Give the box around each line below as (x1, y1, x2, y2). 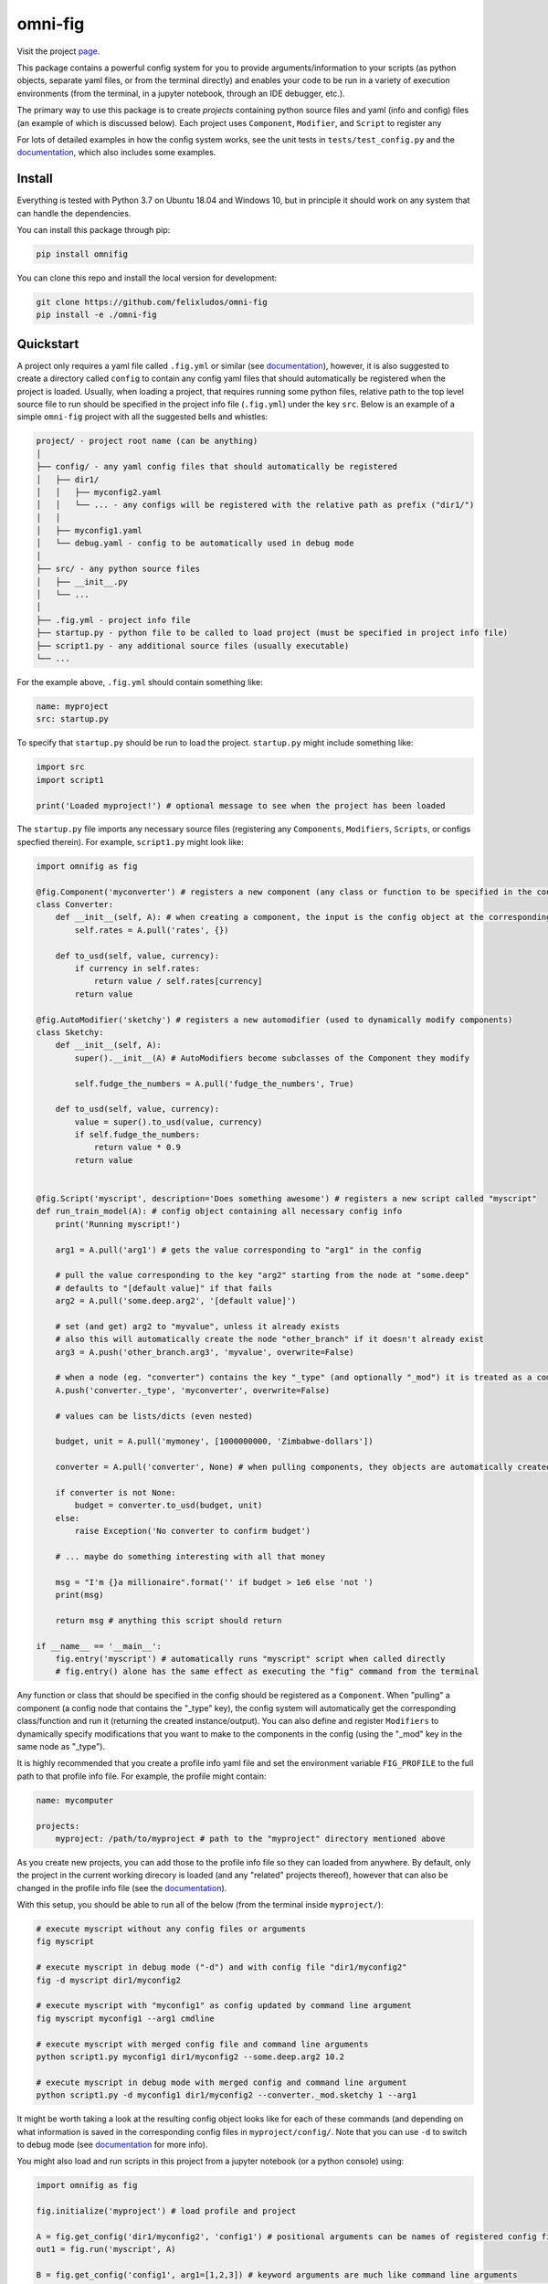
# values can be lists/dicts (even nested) (55, 1411, 253, 1421)
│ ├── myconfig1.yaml (36, 525, 143, 536)
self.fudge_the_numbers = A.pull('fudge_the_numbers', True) (74, 1078, 354, 1089)
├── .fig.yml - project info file (36, 615, 191, 625)
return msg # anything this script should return (55, 1615, 282, 1625)
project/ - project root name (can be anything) (36, 436, 258, 447)
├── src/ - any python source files (36, 564, 201, 575)
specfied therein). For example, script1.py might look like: (16, 836, 244, 847)
